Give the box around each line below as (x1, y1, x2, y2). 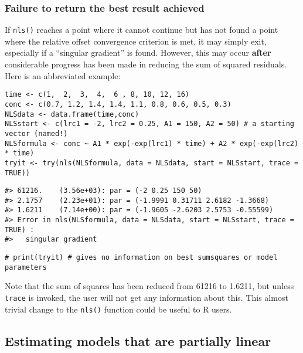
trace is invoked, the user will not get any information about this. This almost (5, 291, 288, 303)
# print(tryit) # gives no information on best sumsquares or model (5, 253, 278, 262)
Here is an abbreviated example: (5, 69, 121, 82)
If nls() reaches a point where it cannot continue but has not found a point (5, 23, 278, 36)
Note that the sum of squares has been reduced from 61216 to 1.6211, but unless (5, 280, 294, 292)
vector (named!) (5, 129, 68, 138)
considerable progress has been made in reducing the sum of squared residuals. (5, 58, 287, 70)
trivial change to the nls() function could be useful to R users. (5, 303, 232, 315)
